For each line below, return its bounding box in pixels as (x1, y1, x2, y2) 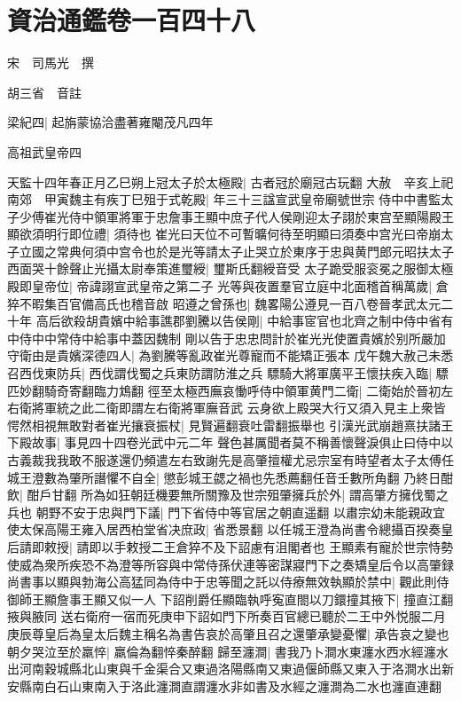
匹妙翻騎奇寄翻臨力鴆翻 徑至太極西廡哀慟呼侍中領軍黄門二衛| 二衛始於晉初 (7, 381, 441, 399)
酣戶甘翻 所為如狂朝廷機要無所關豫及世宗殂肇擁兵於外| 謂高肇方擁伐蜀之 (27, 485, 449, 504)
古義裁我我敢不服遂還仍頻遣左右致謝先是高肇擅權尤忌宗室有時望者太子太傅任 (7, 451, 454, 469)
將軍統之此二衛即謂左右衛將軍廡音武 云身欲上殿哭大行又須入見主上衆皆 (31, 398, 446, 417)
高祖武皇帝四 (7, 142, 82, 161)
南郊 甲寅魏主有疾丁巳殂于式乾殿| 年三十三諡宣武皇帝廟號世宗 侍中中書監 (7, 190, 441, 209)
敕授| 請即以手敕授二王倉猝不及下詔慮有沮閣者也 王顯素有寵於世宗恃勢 (43, 537, 454, 555)
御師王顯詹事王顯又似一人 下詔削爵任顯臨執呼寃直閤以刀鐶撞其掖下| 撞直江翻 (7, 589, 454, 608)
